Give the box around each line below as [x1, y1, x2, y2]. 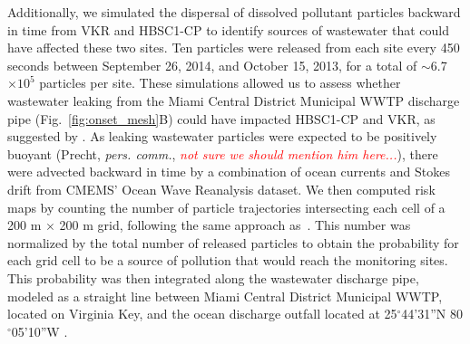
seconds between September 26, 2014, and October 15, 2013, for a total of [7, 55, 417, 74]
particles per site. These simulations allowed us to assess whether [39, 73, 401, 92]
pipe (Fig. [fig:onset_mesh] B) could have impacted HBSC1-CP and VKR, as [7, 109, 436, 128]
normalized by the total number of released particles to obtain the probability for [7, 233, 459, 252]
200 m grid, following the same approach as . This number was [59, 215, 411, 234]
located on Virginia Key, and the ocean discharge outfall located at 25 [7, 304, 397, 323]
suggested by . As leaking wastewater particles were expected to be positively [7, 127, 437, 146]
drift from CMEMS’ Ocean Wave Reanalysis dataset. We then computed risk [7, 179, 436, 198]
